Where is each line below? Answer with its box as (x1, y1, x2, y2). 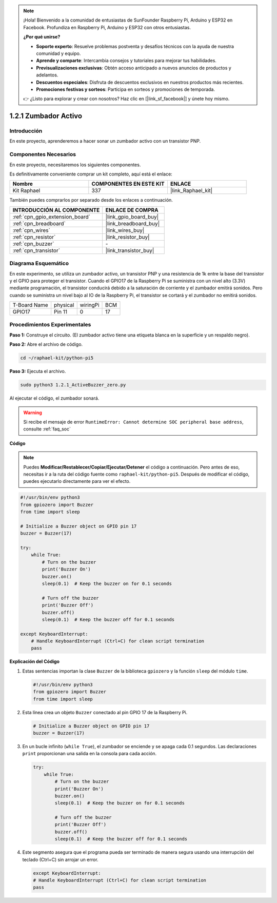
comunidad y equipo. (36, 50, 81, 56)
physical (54, 302, 74, 309)
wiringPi (80, 302, 100, 309)
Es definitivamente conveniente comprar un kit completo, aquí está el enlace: (9, 171, 173, 177)
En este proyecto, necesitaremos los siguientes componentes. (9, 162, 141, 168)
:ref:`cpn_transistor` (12, 247, 61, 254)
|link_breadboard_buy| (105, 220, 160, 227)
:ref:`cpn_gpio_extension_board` (12, 213, 91, 220)
